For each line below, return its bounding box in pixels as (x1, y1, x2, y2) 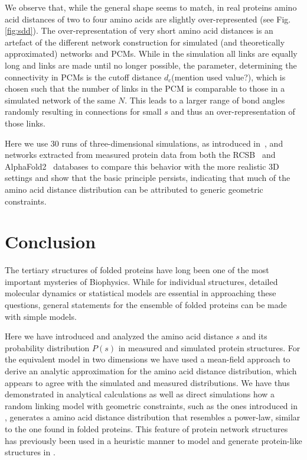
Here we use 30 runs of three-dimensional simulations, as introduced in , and (5, 137, 283, 149)
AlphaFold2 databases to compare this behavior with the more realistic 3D (5, 160, 279, 172)
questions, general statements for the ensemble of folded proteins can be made (5, 299, 287, 310)
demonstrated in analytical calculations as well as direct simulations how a (5, 388, 275, 400)
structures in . (5, 446, 55, 458)
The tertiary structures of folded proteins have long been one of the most (5, 264, 269, 276)
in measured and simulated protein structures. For (118, 341, 301, 354)
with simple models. (5, 310, 77, 322)
